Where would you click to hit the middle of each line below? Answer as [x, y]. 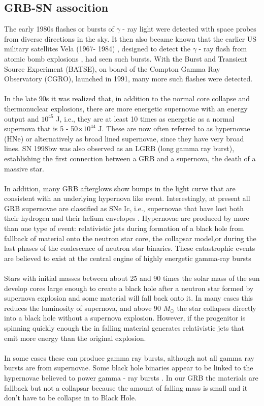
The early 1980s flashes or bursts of [59, 29]
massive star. [24, 168]
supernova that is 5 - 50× [44, 128]
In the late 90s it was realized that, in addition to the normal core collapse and [127, 98]
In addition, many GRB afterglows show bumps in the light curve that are [120, 188]
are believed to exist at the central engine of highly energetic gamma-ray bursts [128, 258]
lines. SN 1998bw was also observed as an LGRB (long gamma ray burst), [119, 148]
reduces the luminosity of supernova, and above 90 [83, 308]
